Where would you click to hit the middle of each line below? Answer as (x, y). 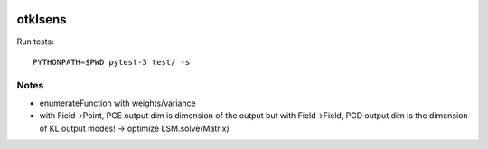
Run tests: (35, 42)
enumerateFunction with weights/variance (117, 103)
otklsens (42, 19)
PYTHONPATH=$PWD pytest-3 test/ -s (112, 62)
